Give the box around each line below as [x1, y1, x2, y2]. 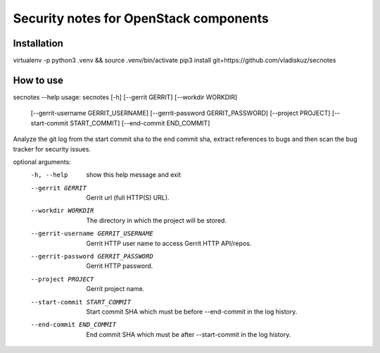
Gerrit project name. [86, 285, 145, 293]
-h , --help [30, 171, 68, 179]
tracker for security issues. [13, 144, 91, 153]
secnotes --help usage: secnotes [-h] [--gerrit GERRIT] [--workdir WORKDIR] [13, 92, 238, 101]
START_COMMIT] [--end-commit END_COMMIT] [69, 118, 210, 127]
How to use [13, 74, 63, 86]
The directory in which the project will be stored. [86, 216, 227, 225]
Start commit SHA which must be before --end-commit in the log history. [86, 307, 298, 316]
